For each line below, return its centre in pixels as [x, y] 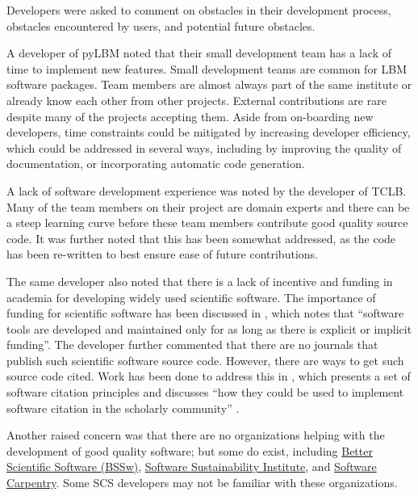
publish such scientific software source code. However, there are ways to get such [205, 360]
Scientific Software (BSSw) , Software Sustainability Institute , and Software [192, 467]
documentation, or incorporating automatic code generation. [156, 164]
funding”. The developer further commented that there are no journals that [192, 345]
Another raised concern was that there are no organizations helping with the [196, 435]
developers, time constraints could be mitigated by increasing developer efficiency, [209, 132]
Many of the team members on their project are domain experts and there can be [208, 206]
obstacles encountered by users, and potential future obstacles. [161, 25]
